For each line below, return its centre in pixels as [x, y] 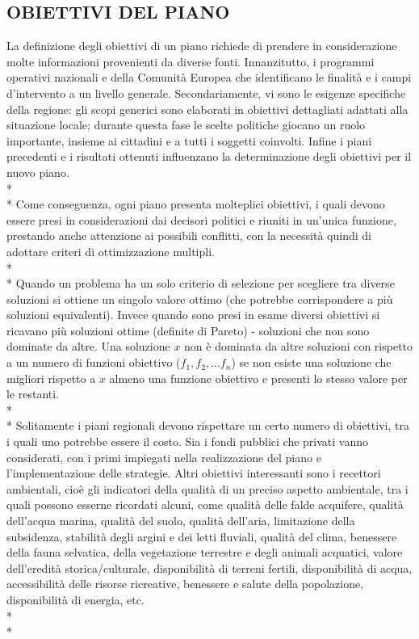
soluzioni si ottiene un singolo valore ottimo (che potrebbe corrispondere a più [200, 298]
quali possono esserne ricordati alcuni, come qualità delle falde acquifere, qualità [205, 504]
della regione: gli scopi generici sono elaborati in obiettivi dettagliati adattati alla [207, 109]
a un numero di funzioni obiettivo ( [94, 362]
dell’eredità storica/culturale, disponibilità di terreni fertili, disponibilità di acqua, [209, 568]
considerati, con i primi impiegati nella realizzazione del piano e [164, 457]
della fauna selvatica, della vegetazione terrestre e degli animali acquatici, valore [205, 552]
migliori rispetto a [51, 378]
